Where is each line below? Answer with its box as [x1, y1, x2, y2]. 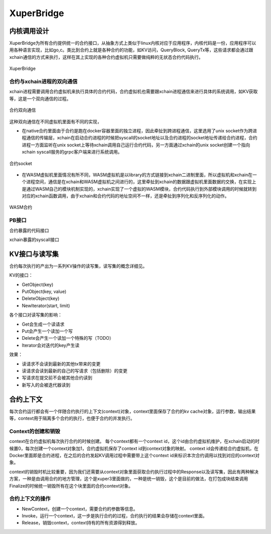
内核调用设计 [9, 27, 49, 35]
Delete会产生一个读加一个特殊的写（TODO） [22, 335, 114, 341]
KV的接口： [9, 272, 34, 278]
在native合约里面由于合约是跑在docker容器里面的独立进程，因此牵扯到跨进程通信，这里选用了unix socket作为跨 [22, 127, 253, 133]
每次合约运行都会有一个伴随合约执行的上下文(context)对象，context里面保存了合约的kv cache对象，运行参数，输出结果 [9, 408, 256, 414]
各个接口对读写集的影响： [9, 312, 62, 318]
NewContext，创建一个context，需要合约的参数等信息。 [22, 506, 138, 512]
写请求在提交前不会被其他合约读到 [22, 375, 92, 381]
